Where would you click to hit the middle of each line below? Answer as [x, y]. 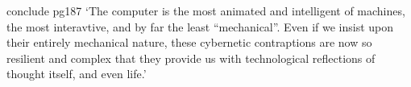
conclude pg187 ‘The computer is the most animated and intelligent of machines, [206, 10]
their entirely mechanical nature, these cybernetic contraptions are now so [189, 42]
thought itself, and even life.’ [77, 74]
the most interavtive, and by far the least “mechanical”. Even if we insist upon [200, 26]
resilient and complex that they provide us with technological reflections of [191, 58]
